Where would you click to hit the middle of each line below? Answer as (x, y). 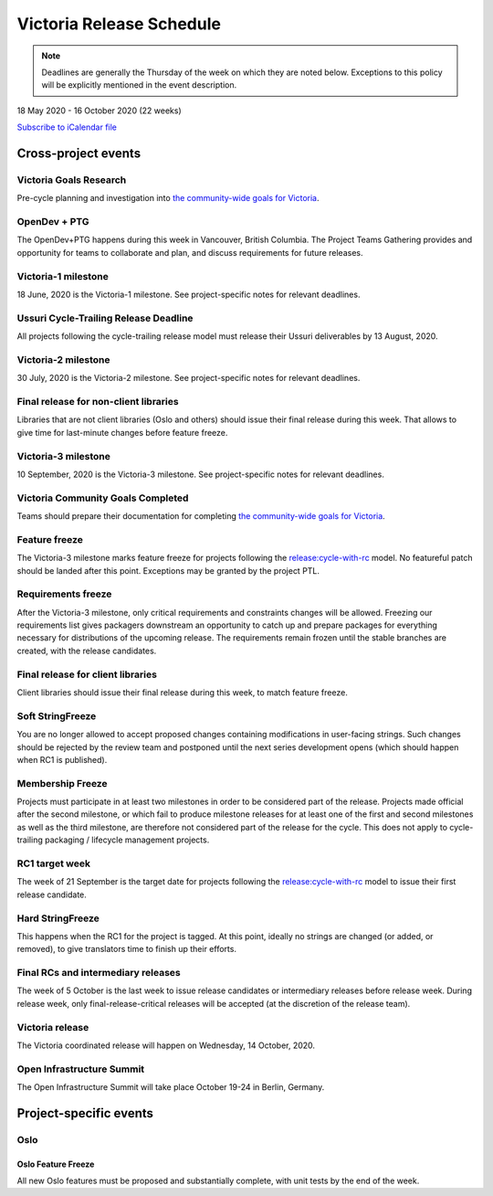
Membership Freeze (63, 783)
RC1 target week (54, 863)
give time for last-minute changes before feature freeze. (122, 432)
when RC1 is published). (62, 759)
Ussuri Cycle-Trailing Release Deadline (105, 318)
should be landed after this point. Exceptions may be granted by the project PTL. (168, 570)
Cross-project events (79, 153)
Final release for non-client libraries (98, 401)
